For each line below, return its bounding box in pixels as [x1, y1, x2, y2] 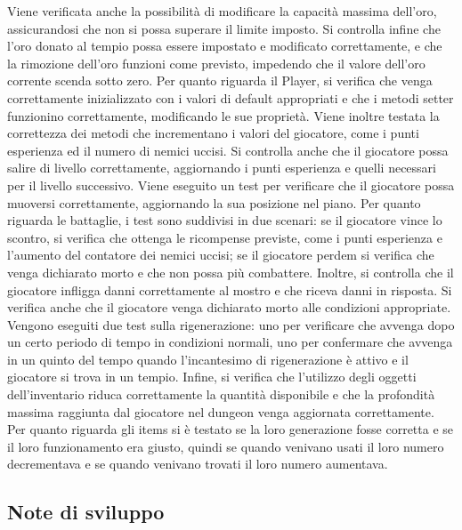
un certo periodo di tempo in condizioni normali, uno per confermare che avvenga [7, 333, 453, 351]
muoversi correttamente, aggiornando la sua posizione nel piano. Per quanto [7, 193, 421, 212]
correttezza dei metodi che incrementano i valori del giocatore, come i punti [7, 124, 419, 142]
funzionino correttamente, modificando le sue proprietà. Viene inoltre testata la [7, 106, 440, 124]
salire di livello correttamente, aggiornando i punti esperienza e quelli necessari [7, 158, 436, 177]
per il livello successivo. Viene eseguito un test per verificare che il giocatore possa [7, 175, 455, 194]
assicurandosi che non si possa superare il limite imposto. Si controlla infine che [7, 19, 441, 37]
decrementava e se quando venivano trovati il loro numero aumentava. [7, 454, 388, 473]
